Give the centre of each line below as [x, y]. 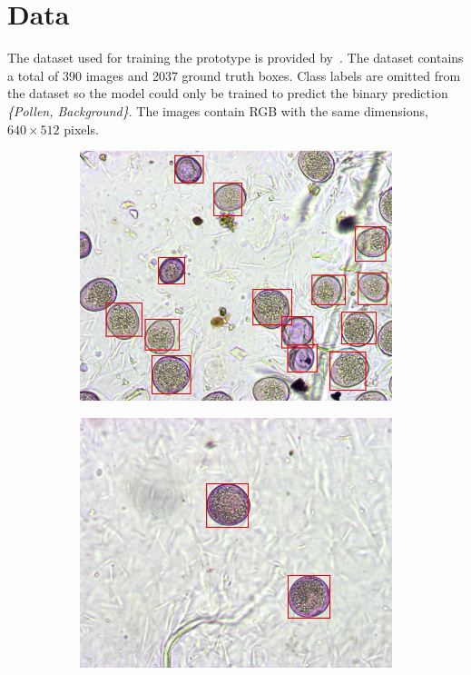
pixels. [81, 129]
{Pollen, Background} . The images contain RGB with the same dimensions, [218, 110]
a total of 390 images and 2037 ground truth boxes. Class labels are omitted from [234, 75]
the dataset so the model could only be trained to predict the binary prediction [228, 93]
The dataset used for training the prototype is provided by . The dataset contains [235, 58]
